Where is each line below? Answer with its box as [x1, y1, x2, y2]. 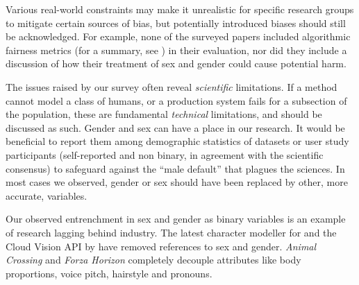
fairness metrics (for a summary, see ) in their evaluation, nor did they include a [6, 42, 347, 57]
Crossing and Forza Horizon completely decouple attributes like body [6, 252, 301, 267]
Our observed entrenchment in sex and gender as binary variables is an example [6, 211, 346, 226]
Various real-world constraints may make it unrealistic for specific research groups [6, 2, 354, 16]
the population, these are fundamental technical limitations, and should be [6, 107, 322, 121]
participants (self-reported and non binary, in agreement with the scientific [6, 147, 324, 162]
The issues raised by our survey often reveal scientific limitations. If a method [6, 79, 337, 94]
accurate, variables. [6, 188, 87, 202]
